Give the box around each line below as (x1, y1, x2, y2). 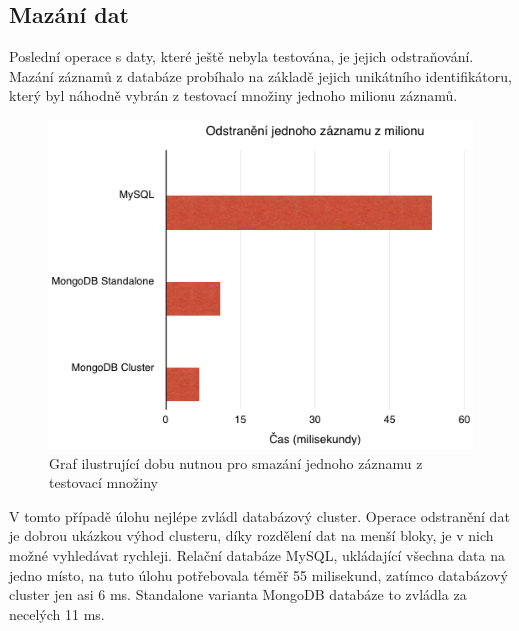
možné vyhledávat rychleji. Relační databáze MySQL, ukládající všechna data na (9, 545, 505, 566)
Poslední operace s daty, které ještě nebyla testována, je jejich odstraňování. (9, 46, 474, 67)
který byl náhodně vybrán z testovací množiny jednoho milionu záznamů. (9, 85, 458, 106)
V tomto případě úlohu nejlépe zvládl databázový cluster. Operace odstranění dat (9, 505, 510, 526)
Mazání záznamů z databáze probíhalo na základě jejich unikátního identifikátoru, (9, 65, 512, 86)
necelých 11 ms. (9, 603, 105, 624)
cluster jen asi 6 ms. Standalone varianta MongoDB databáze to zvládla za (9, 584, 467, 605)
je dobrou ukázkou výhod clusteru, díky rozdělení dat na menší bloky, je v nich (9, 525, 494, 546)
